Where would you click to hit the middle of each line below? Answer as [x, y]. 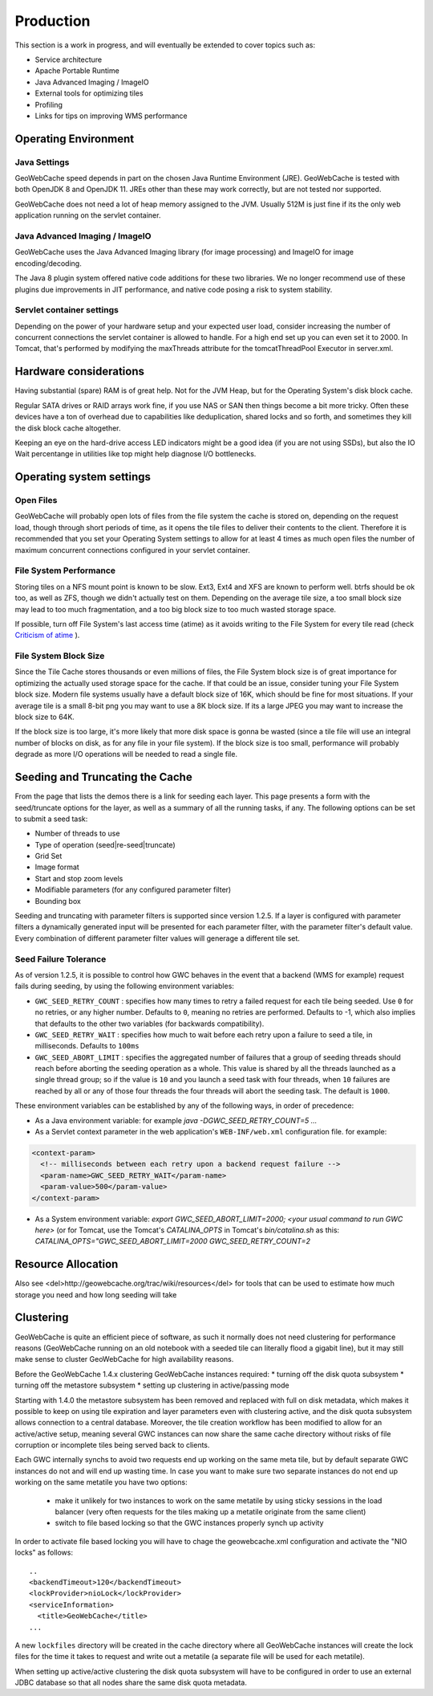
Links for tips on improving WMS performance [111, 116]
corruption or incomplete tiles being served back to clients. [112, 1445]
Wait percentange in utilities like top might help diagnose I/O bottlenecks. [136, 454]
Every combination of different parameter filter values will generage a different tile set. [158, 938]
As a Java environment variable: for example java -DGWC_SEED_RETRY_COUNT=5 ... [176, 1120]
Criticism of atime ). [47, 635]
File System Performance [65, 570]
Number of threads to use [77, 834]
